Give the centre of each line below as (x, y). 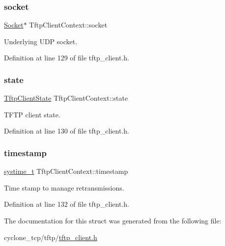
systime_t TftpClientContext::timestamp (66, 171)
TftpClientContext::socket (68, 25)
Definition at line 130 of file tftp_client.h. (67, 131)
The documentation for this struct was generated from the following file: (113, 220)
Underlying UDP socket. (41, 41)
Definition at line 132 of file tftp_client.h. (67, 204)
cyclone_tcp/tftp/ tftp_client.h (51, 237)
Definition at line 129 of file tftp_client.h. (67, 58)
